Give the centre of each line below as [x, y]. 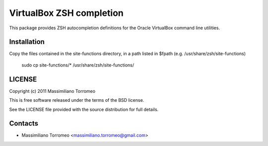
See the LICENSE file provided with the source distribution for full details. [84, 109]
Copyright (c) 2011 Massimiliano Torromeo [52, 91]
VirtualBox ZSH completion [67, 13]
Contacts [24, 123]
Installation [27, 42]
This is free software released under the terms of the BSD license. [77, 100]
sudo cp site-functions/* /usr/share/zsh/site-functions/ [78, 65]
